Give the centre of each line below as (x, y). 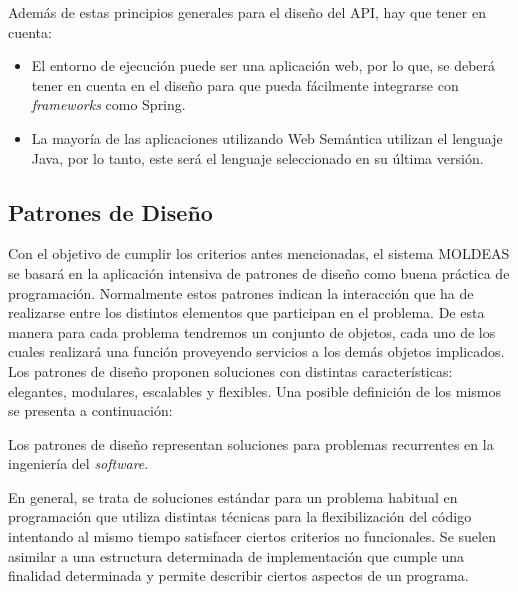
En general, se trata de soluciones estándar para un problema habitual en (233, 496)
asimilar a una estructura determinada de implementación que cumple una (236, 555)
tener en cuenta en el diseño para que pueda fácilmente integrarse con (245, 84)
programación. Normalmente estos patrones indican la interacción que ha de (241, 292)
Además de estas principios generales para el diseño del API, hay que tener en (247, 12)
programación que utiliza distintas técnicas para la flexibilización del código (240, 516)
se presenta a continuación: (90, 410)
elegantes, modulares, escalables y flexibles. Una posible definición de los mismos (255, 390)
